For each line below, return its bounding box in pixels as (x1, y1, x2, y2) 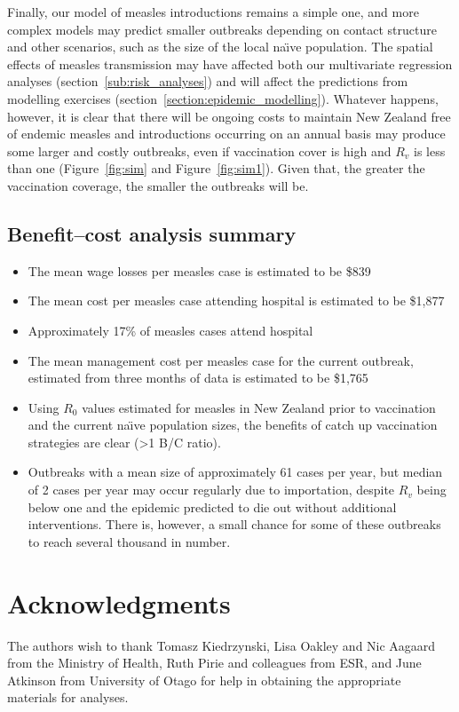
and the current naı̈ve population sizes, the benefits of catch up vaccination (28, 415, 438, 434)
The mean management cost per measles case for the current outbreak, (28, 351, 414, 369)
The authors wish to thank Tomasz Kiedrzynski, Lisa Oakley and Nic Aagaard (7, 636, 436, 654)
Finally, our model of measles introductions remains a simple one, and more (7, 3, 419, 20)
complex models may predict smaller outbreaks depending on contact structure (7, 20, 437, 38)
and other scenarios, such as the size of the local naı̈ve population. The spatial (7, 37, 433, 56)
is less (414, 141, 446, 160)
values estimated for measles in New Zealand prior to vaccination (82, 398, 436, 416)
